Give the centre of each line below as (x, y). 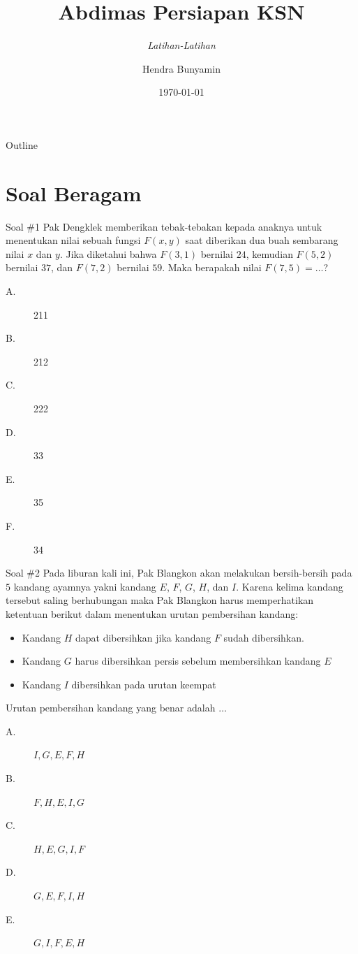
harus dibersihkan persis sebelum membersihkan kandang (198, 661)
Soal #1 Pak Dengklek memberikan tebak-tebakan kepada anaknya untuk (164, 226)
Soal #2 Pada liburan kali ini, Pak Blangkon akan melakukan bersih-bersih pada (179, 573)
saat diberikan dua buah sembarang (262, 240)
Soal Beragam (74, 193)
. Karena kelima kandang (290, 586)
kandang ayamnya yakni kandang (85, 586)
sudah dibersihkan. (264, 637)
